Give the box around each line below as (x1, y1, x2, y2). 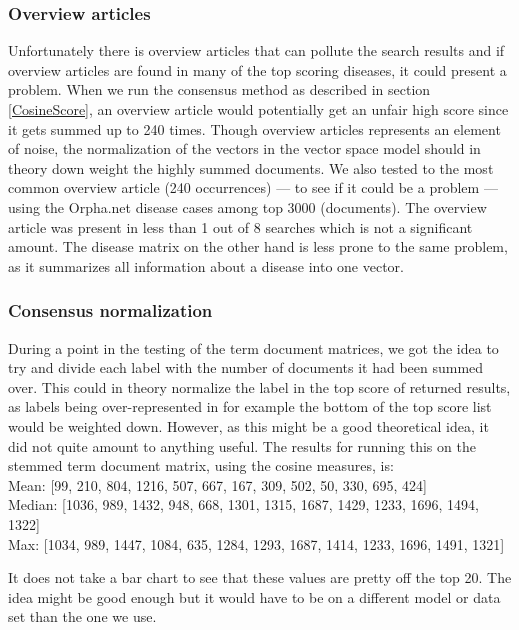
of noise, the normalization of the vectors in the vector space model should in (8, 138, 481, 159)
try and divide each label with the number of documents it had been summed (8, 357, 484, 378)
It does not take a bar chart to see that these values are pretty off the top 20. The (8, 567, 512, 588)
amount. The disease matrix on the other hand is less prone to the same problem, (8, 236, 508, 257)
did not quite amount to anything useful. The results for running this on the (8, 435, 476, 456)
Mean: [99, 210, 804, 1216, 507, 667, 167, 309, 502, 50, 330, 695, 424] (8, 474, 427, 495)
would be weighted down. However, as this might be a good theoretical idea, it (8, 415, 489, 436)
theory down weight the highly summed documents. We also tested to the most (8, 157, 494, 178)
